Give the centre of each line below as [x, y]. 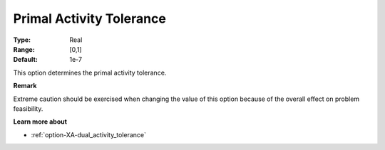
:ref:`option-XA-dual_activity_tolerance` [88, 134]
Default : [26, 60]
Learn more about [40, 122]
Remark [25, 86]
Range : [24, 49]
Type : [22, 40]
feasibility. [28, 108]
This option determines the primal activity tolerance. [90, 73]
